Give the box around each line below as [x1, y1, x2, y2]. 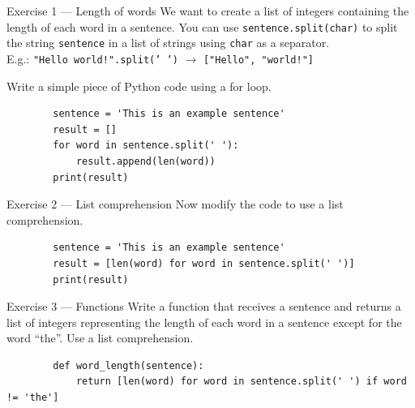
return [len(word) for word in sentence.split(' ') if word [75, 376, 407, 388]
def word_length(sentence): [53, 359, 204, 371]
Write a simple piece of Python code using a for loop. [6, 77, 272, 94]
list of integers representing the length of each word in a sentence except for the [6, 313, 402, 330]
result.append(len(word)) [75, 155, 216, 167]
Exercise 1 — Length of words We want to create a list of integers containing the [6, 2, 409, 19]
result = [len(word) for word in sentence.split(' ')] [53, 257, 355, 269]
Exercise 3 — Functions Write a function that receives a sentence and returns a [6, 298, 401, 315]
